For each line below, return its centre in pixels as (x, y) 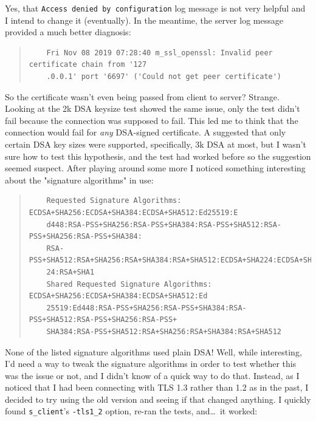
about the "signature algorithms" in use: (79, 180)
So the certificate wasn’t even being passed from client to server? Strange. (142, 96)
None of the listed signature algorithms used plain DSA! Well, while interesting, (153, 351)
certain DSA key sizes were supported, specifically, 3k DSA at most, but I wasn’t (156, 144)
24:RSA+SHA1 (70, 272)
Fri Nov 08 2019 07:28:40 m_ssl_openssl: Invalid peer (160, 53)
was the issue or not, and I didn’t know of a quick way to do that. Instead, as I (152, 375)
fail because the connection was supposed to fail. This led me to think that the (152, 120)
